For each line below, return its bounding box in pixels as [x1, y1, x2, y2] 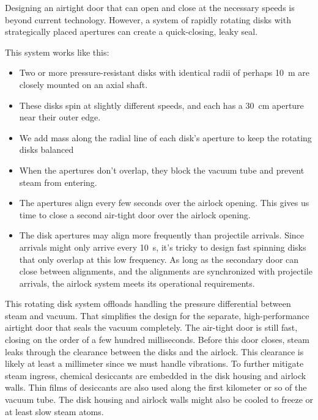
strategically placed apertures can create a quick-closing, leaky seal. [5, 25, 258, 38]
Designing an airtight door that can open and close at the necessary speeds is [5, 1, 295, 13]
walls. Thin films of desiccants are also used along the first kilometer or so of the [5, 381, 307, 394]
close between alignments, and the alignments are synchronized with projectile [19, 265, 312, 278]
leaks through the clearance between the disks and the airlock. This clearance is [5, 345, 304, 358]
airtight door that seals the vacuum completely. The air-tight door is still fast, [5, 321, 298, 334]
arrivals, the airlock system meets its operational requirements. [19, 276, 255, 289]
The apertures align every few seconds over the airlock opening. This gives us [19, 196, 309, 209]
